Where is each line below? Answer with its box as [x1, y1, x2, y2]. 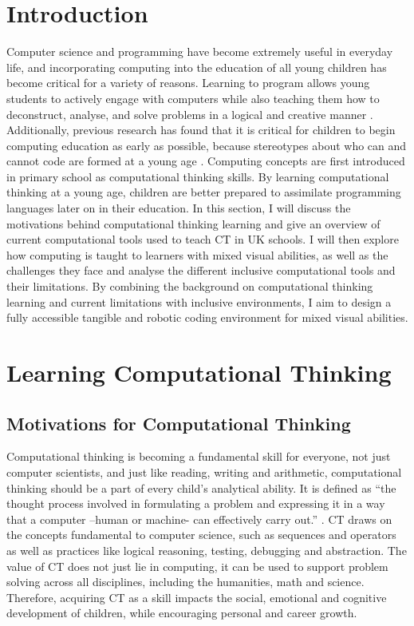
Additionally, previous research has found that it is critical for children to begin [6, 121, 396, 138]
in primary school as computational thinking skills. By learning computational [6, 168, 389, 184]
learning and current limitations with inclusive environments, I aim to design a [6, 293, 392, 310]
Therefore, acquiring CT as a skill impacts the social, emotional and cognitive [6, 588, 387, 605]
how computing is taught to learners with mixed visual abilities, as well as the [6, 246, 388, 263]
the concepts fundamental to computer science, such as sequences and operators [6, 526, 396, 543]
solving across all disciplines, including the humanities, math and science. [6, 573, 365, 590]
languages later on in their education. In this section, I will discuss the [6, 200, 351, 216]
